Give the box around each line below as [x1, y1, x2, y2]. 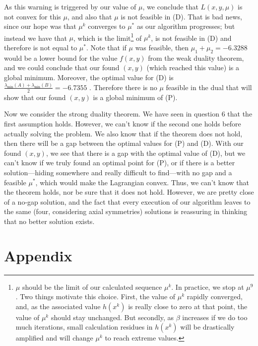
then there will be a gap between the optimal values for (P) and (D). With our [4, 138, 244, 148]
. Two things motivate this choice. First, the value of [15, 291, 176, 302]
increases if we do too [182, 312, 248, 322]
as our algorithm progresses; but [136, 21, 235, 31]
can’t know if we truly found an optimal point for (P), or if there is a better [4, 157, 235, 168]
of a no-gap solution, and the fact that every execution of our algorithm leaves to [4, 196, 251, 207]
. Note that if [86, 42, 127, 53]
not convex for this [4, 11, 61, 21]
